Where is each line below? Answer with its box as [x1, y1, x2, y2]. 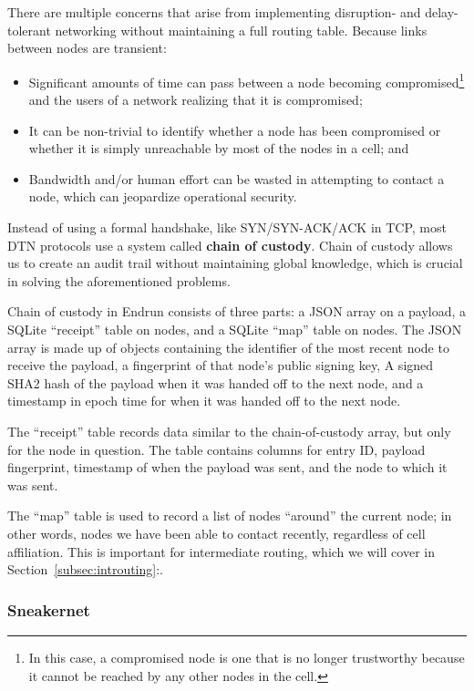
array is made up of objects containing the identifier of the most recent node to [7, 337, 449, 356]
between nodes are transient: [7, 38, 167, 57]
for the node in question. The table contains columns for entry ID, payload [7, 439, 426, 459]
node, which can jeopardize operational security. [28, 187, 297, 206]
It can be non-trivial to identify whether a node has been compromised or [28, 120, 441, 139]
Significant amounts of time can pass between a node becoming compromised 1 [28, 69, 465, 91]
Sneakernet [7, 598, 90, 621]
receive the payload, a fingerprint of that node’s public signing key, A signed [7, 356, 434, 375]
